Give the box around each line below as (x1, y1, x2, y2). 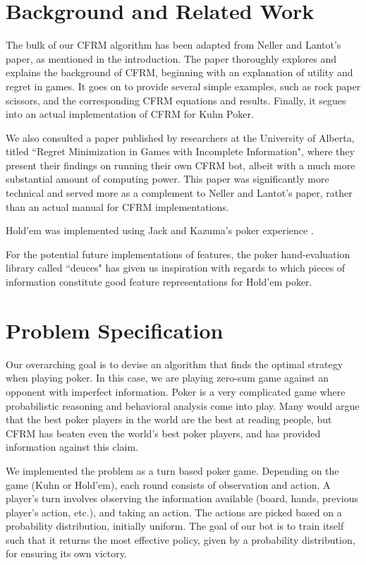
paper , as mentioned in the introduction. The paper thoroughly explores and (6, 51, 337, 66)
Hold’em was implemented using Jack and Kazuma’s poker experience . (6, 223, 314, 238)
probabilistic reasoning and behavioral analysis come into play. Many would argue (6, 398, 360, 413)
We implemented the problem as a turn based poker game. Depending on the (6, 463, 339, 478)
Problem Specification (6, 315, 224, 344)
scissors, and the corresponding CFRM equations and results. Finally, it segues (6, 92, 346, 107)
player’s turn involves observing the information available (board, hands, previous (6, 491, 359, 506)
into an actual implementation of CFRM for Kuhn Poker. (6, 107, 254, 121)
